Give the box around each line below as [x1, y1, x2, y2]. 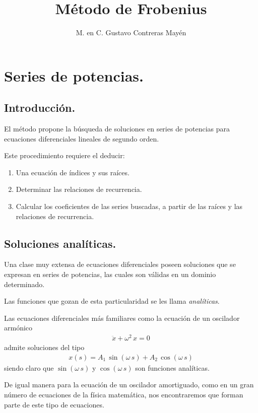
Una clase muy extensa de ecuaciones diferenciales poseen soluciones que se [4, 259, 236, 269]
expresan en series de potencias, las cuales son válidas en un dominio [4, 269, 216, 280]
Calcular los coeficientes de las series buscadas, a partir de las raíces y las [16, 201, 243, 212]
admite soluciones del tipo [4, 342, 85, 353]
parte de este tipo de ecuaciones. [4, 399, 104, 409]
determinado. [4, 279, 45, 289]
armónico [4, 322, 33, 333]
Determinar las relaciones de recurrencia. [16, 184, 142, 194]
